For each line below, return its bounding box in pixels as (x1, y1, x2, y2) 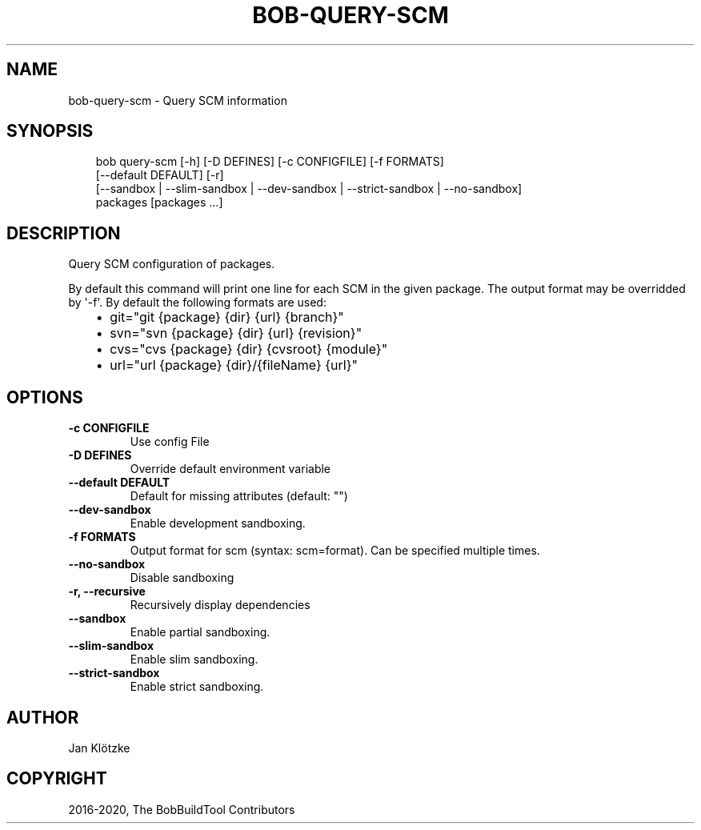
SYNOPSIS (6, 121, 94, 142)
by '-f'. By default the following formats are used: (68, 295, 326, 310)
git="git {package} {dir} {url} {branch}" (110, 309, 344, 326)
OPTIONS (6, 387, 83, 407)
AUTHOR (6, 707, 79, 728)
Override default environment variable (130, 462, 331, 476)
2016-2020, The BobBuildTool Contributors (68, 802, 295, 816)
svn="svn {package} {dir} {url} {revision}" (110, 325, 363, 342)
